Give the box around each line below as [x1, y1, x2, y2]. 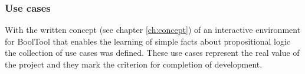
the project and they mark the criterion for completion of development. [5, 58, 263, 70]
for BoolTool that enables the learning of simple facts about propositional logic [5, 35, 291, 47]
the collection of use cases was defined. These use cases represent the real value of [5, 46, 300, 59]
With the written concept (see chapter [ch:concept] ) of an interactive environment [5, 23, 301, 36]
